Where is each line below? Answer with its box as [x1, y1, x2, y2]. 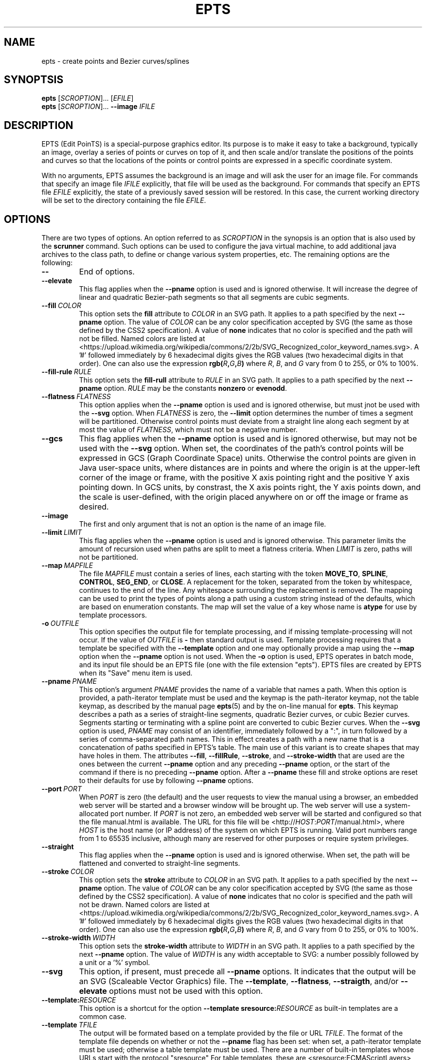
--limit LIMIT [41, 528, 82, 537]
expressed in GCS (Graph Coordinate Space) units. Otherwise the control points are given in [79, 453, 416, 463]
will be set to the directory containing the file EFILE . [41, 196, 206, 205]
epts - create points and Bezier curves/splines [41, 56, 190, 65]
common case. [79, 1012, 126, 1021]
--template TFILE [41, 1021, 97, 1029]
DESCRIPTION [4, 119, 73, 131]
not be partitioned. [79, 553, 139, 562]
